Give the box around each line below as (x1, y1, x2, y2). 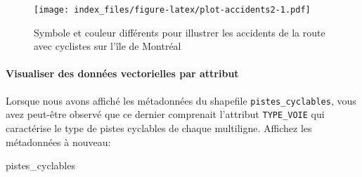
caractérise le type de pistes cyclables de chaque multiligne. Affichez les (6, 120, 312, 135)
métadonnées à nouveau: (6, 134, 111, 149)
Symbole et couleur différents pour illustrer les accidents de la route (34, 25, 325, 39)
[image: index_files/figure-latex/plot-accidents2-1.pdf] (34, 5, 311, 15)
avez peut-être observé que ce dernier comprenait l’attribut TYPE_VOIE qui (6, 107, 325, 122)
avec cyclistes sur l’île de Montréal (34, 39, 181, 53)
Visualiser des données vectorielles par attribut (6, 66, 239, 81)
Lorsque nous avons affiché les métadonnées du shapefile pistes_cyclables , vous (6, 93, 356, 107)
